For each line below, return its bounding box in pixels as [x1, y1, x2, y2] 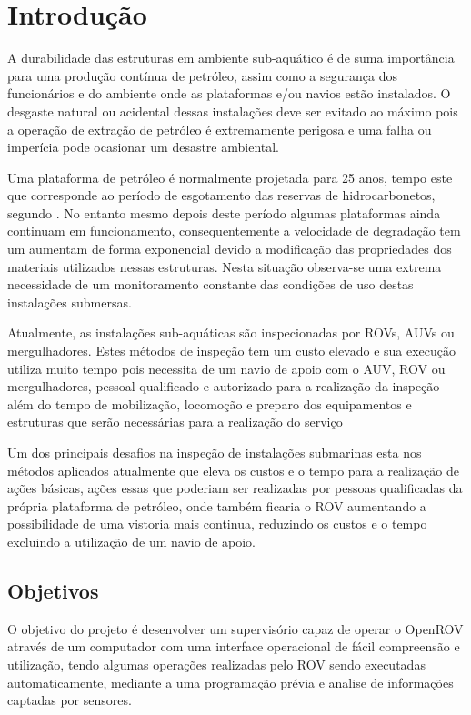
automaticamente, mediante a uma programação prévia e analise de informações [7, 672, 454, 691]
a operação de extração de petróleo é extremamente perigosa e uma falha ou [7, 119, 432, 138]
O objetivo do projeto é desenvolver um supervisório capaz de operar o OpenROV [7, 619, 464, 638]
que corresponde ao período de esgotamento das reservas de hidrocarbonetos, [7, 186, 436, 205]
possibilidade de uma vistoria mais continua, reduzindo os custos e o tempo [7, 514, 427, 533]
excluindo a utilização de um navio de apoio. [7, 531, 256, 550]
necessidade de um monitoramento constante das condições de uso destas [7, 275, 414, 294]
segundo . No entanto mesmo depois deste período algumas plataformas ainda [7, 203, 441, 222]
